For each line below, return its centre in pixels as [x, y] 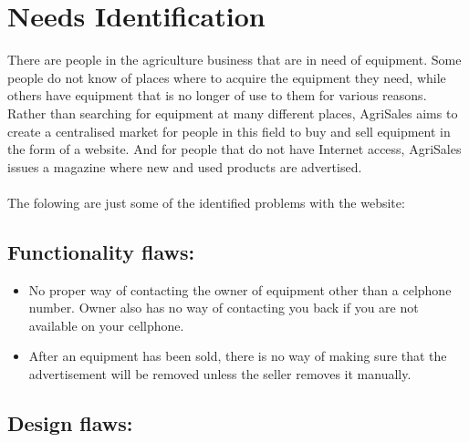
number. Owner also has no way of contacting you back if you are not [224, 308]
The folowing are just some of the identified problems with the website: [206, 202]
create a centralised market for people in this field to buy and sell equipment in [229, 131]
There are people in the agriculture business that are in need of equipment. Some [234, 60]
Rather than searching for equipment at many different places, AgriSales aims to [233, 113]
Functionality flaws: [101, 251]
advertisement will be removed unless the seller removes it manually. [220, 374]
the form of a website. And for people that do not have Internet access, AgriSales [234, 149]
